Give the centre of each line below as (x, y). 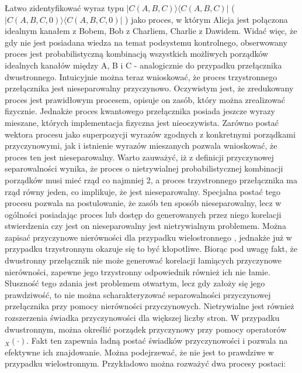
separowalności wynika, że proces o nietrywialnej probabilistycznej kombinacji (144, 168)
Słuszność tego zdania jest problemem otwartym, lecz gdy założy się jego (135, 283)
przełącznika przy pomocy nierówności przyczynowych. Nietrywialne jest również (150, 306)
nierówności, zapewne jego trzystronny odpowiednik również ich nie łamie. (138, 271)
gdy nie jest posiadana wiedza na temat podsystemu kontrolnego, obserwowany (146, 42)
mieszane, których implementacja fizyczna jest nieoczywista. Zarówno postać (142, 122)
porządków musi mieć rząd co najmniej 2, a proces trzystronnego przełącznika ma (151, 179)
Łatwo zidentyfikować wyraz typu (64, 8)
